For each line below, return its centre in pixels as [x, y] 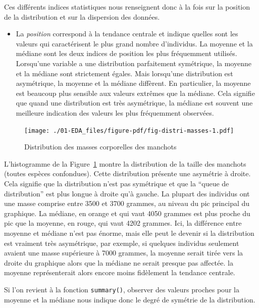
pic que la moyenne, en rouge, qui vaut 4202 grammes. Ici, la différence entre [123, 223]
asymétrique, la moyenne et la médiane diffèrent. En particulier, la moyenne [133, 83]
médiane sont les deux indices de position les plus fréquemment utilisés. [126, 53]
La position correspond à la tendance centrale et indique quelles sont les [127, 34]
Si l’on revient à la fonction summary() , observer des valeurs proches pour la [122, 289]
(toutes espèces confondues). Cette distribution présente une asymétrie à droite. [127, 173]
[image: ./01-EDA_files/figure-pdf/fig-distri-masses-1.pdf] [129, 131]
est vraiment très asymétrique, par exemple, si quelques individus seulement [122, 243]
